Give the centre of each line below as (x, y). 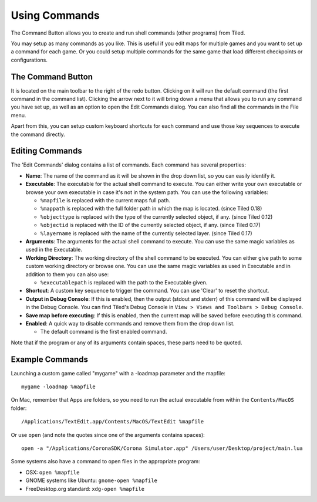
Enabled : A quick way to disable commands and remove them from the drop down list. (130, 323)
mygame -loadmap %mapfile (59, 386)
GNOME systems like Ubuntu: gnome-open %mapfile (92, 480)
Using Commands (55, 15)
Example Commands (49, 359)
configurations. (29, 60)
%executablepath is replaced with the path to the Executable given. (124, 282)
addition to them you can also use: (67, 274)
